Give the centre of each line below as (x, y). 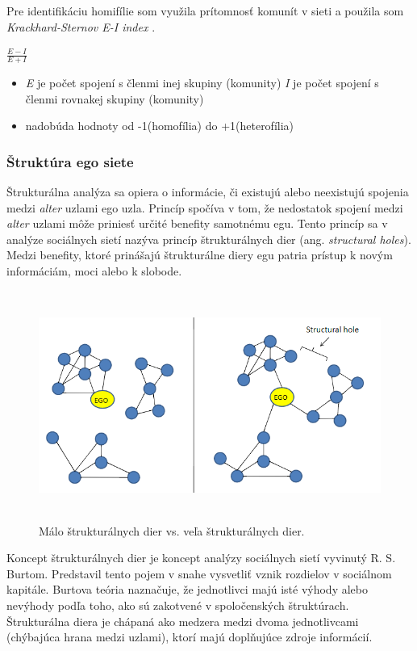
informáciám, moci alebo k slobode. (94, 270)
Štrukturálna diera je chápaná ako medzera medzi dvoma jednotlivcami (183, 621)
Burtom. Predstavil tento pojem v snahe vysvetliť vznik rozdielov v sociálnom (199, 573)
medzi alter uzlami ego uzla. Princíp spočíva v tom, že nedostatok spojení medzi (205, 207)
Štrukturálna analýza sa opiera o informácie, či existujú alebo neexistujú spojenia (208, 192)
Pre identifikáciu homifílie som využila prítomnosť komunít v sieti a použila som (205, 10)
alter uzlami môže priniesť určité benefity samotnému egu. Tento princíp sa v (197, 223)
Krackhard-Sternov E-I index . (81, 26)
